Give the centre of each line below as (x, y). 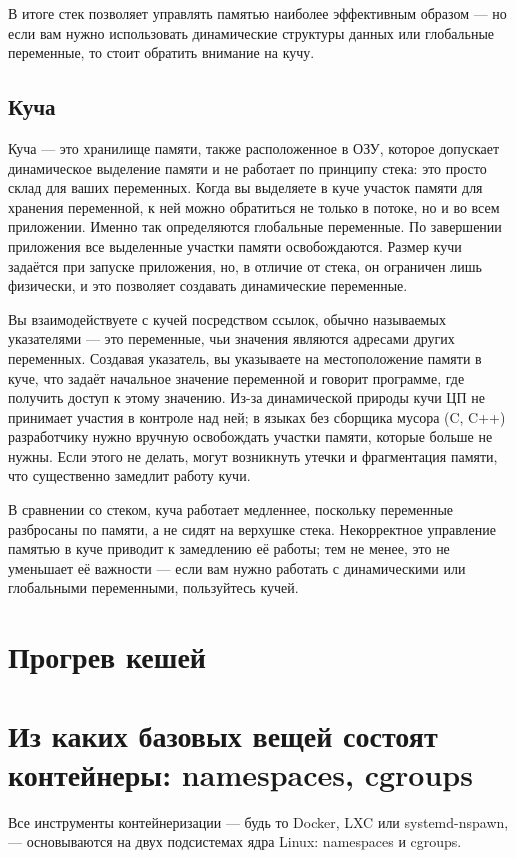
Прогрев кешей (107, 656)
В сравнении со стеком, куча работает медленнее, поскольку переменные (231, 509)
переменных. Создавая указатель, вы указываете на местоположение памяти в (245, 357)
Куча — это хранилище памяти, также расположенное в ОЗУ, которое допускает (254, 147)
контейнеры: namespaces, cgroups (240, 773)
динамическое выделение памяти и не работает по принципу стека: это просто (247, 167)
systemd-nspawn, (456, 821)
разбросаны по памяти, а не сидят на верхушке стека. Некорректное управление (252, 528)
